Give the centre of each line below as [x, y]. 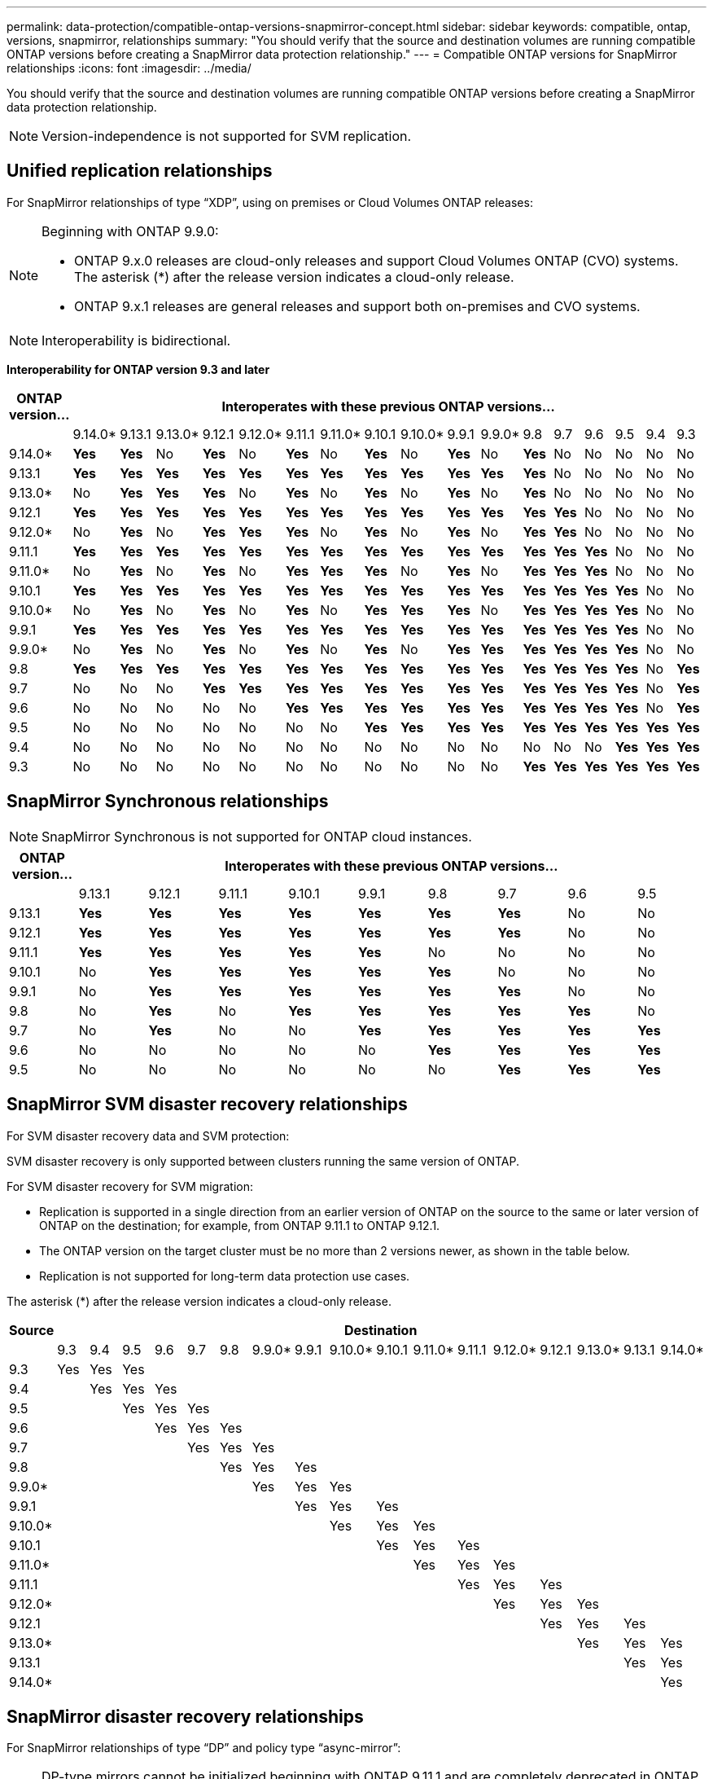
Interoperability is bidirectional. [136, 340]
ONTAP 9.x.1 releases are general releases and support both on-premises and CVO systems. [357, 306]
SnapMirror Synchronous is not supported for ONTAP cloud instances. [257, 836]
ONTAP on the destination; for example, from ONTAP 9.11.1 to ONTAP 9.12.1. [240, 1225]
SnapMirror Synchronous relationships [168, 802]
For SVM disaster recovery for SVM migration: [130, 1186]
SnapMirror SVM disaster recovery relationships [207, 1105]
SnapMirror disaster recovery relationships [185, 1716]
